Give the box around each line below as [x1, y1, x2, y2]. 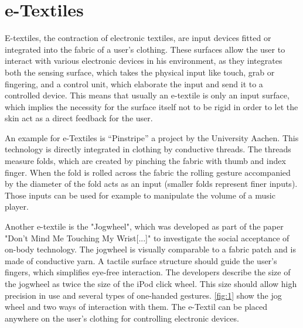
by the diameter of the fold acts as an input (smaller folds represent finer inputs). [5, 177, 298, 190]
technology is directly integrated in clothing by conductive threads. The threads [5, 143, 291, 155]
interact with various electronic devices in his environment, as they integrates [5, 54, 282, 67]
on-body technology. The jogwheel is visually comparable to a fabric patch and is [5, 243, 296, 255]
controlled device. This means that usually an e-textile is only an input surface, [5, 89, 290, 101]
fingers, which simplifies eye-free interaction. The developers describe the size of [5, 266, 291, 278]
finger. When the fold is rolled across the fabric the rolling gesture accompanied [5, 166, 291, 178]
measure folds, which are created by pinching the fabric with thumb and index [5, 155, 286, 167]
